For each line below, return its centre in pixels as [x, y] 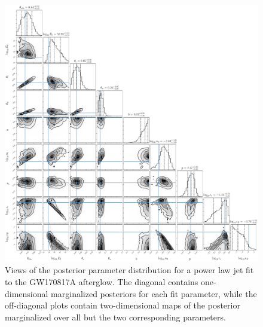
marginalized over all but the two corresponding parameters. [115, 317]
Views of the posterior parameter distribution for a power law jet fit [129, 270]
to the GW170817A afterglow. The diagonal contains [102, 282]
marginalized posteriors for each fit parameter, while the [154, 293]
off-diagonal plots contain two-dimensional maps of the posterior [123, 305]
